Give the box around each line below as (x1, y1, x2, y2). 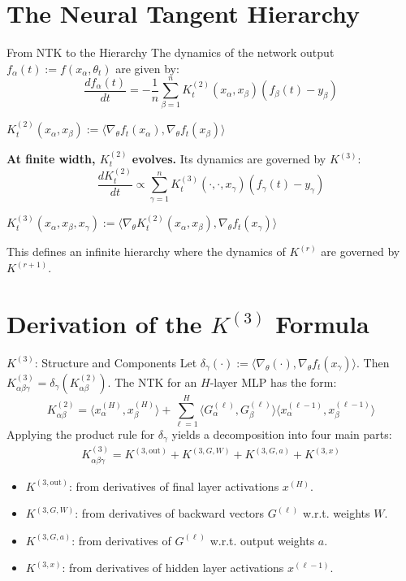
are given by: (115, 59, 179, 76)
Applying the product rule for (6, 425, 155, 442)
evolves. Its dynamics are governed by (132, 150, 326, 167)
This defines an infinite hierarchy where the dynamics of (6, 243, 286, 260)
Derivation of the (6, 306, 202, 340)
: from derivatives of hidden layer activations (62, 559, 284, 576)
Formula (275, 306, 369, 340)
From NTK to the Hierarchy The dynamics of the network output (6, 44, 335, 61)
